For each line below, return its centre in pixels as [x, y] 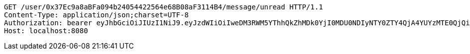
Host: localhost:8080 [46, 31]
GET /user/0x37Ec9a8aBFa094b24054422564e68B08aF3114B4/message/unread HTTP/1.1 [164, 7]
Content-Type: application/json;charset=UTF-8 [96, 15]
